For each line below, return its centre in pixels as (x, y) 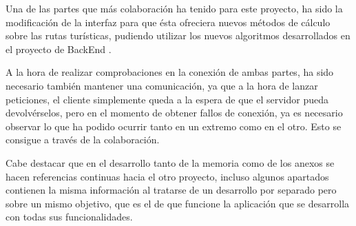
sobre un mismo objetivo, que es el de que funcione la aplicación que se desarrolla (178, 203)
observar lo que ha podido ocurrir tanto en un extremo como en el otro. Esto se (174, 126)
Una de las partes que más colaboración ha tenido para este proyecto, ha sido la (174, 8)
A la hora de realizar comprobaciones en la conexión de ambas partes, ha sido (170, 72)
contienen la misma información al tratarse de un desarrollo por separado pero (171, 190)
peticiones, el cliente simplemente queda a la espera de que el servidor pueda (167, 99)
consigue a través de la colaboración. (83, 140)
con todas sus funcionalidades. (69, 217)
